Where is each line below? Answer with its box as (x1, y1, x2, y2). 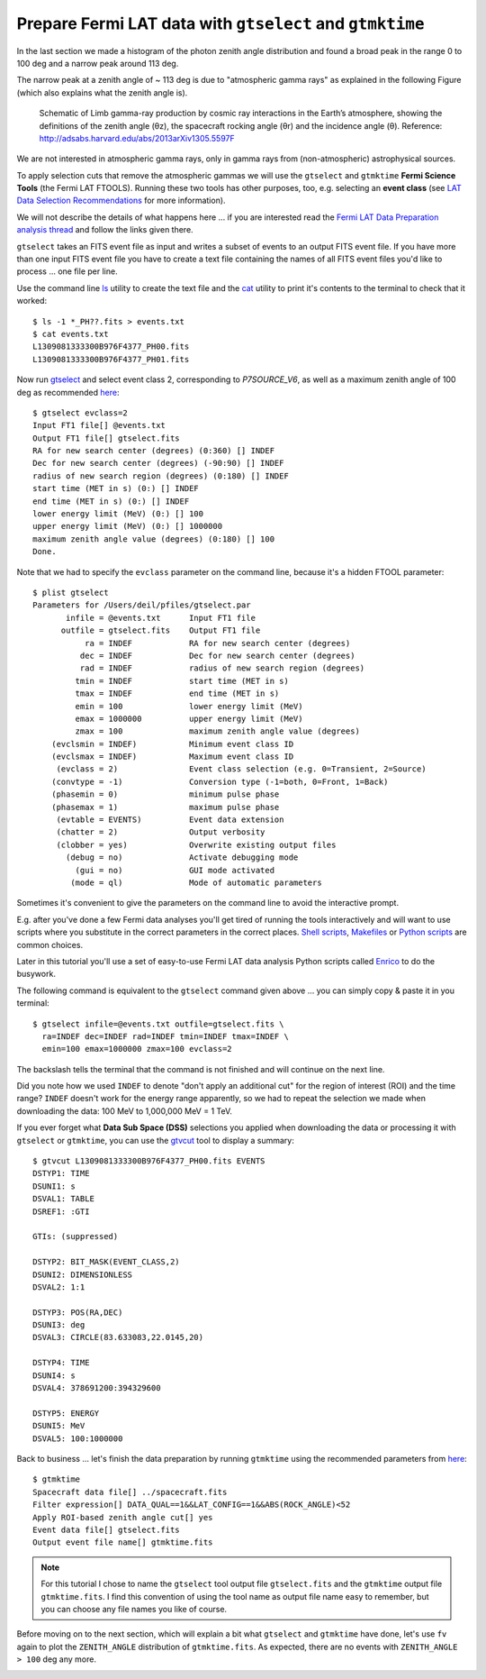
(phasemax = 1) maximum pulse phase (50, 802, 280, 812)
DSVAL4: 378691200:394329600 (32, 1383, 161, 1393)
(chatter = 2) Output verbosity (56, 827, 265, 837)
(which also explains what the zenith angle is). (16, 87, 188, 98)
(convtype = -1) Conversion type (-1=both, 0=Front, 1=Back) (50, 776, 389, 787)
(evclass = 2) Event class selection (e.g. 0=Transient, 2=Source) (56, 764, 427, 774)
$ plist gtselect (32, 588, 109, 598)
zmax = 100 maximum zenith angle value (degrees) (75, 726, 360, 736)
